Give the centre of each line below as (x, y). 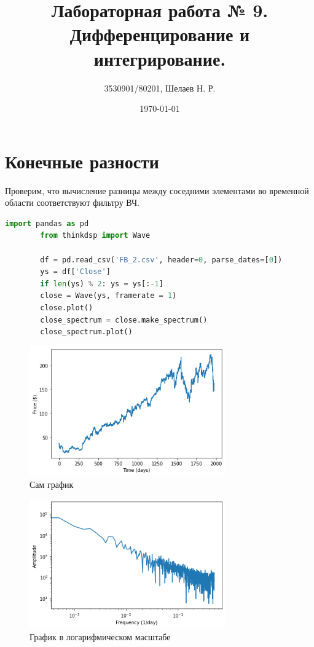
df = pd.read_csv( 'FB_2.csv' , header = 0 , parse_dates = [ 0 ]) (161, 260)
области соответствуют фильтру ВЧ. (72, 202)
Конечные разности (82, 161)
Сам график (52, 484)
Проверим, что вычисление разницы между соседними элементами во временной (157, 190)
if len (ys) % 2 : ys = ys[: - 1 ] (102, 284)
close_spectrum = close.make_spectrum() (124, 320)
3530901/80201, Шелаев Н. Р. (160, 88)
